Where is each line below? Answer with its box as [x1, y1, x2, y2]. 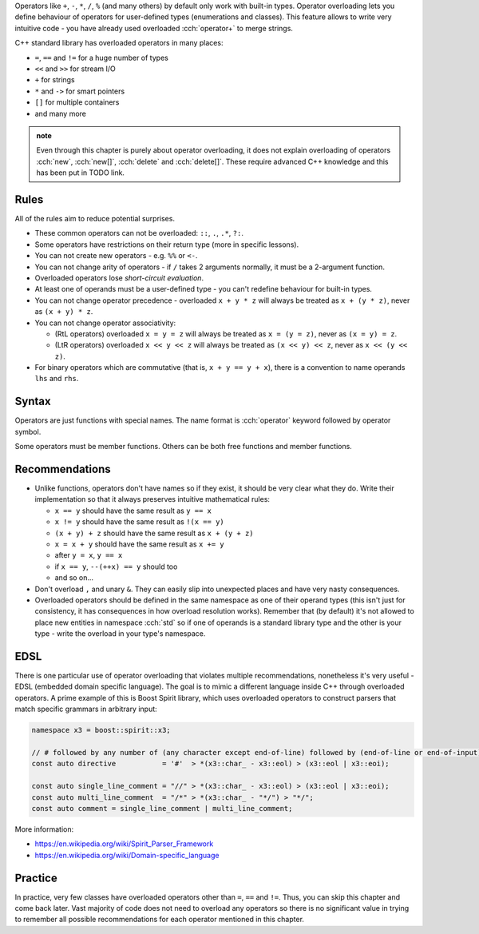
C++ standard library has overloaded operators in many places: [14, 38, 224, 48]
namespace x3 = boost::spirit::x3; [31, 725, 171, 735]
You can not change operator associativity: [34, 318, 176, 328]
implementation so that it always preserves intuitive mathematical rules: [34, 495, 271, 504]
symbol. [14, 427, 42, 436]
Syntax [14, 395, 51, 408]
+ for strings [34, 75, 75, 85]
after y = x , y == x [54, 550, 123, 560]
